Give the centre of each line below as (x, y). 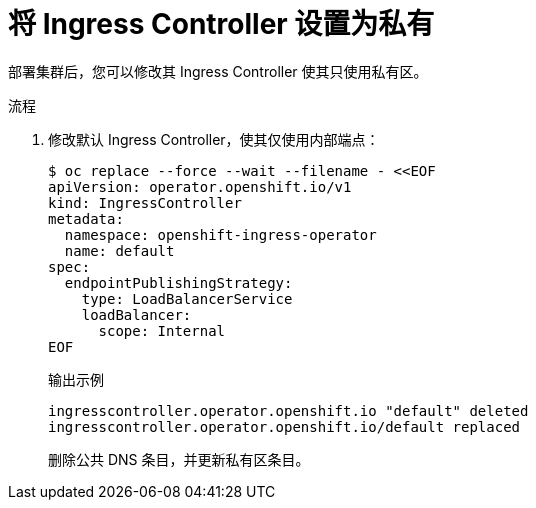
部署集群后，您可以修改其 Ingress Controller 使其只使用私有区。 (218, 71)
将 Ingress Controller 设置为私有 (221, 24)
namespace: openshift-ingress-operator (220, 234)
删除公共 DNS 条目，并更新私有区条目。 (179, 459)
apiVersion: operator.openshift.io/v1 (200, 186)
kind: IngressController (145, 202)
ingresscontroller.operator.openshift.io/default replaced (284, 426)
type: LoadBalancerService (187, 298)
